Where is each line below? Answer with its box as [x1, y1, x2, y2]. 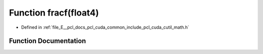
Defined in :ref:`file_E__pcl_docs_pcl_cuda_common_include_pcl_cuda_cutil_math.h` [21, 24, 189, 30]
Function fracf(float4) [9, 7, 99, 18]
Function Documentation [9, 37, 86, 45]
